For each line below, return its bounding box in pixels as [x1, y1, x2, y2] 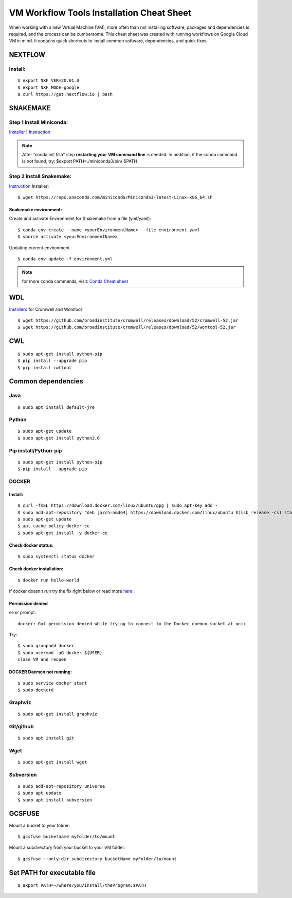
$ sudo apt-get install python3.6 [18, 435, 100, 441]
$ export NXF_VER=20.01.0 [18, 78, 80, 83]
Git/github [9, 723, 34, 730]
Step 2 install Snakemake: [9, 173, 72, 180]
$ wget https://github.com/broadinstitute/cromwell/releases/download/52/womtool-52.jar [18, 324, 236, 330]
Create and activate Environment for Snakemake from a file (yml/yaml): [9, 216, 151, 221]
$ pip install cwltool [18, 365, 72, 370]
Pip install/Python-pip [9, 447, 62, 454]
